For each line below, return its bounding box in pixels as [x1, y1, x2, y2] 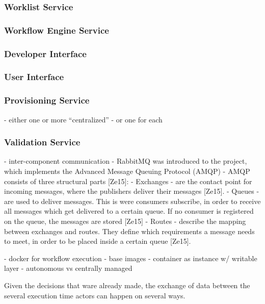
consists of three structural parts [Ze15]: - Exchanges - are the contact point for [4, 175, 252, 186]
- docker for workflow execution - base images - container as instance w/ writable [4, 252, 257, 263]
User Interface [4, 70, 64, 83]
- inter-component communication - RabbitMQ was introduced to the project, [4, 156, 247, 166]
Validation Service [4, 136, 81, 148]
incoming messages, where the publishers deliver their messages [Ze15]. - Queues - [4, 186, 259, 196]
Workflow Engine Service [4, 23, 109, 36]
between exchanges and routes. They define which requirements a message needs [4, 225, 255, 236]
